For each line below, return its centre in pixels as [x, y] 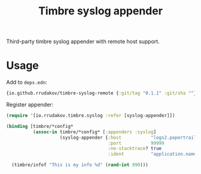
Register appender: [30, 105]
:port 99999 [136, 143]
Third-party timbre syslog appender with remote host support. [83, 42]
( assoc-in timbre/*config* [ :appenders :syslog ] [95, 132]
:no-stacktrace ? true [135, 149]
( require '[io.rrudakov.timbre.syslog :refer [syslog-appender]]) [91, 115]
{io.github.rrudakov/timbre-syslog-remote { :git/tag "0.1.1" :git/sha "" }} [103, 93]
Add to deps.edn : [27, 83]
